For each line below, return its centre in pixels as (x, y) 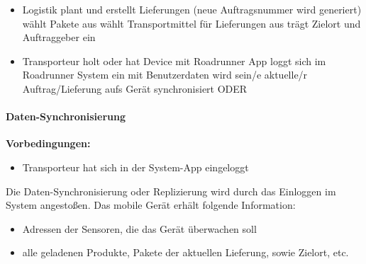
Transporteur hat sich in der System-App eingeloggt (135, 167)
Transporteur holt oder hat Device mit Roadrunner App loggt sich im (174, 61)
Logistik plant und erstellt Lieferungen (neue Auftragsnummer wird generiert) (192, 9)
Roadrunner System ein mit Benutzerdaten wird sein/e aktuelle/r (165, 75)
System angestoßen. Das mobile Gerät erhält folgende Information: (151, 205)
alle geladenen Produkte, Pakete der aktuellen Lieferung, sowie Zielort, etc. (185, 252)
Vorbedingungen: (48, 143)
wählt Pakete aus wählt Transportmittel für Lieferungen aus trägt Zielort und (192, 23)
